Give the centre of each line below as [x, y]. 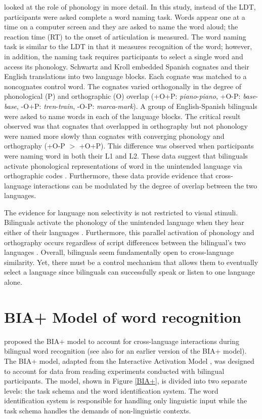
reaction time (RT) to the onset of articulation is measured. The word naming [125, 36]
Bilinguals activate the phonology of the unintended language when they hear [124, 222]
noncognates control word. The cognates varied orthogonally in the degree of [123, 86]
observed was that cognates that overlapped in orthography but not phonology [126, 126]
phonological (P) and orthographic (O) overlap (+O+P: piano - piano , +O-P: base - [131, 96]
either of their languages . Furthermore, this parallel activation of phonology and [129, 232]
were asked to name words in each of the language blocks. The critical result [122, 116]
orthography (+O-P [35, 146]
